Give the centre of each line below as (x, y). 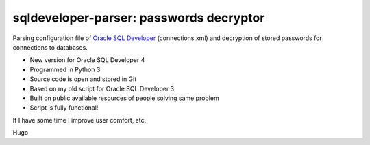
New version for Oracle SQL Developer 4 (87, 60)
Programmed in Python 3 (65, 69)
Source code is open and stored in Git (83, 79)
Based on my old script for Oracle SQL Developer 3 (102, 88)
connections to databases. (50, 47)
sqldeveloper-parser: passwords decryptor (139, 18)
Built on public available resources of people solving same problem (124, 98)
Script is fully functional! (64, 108)
